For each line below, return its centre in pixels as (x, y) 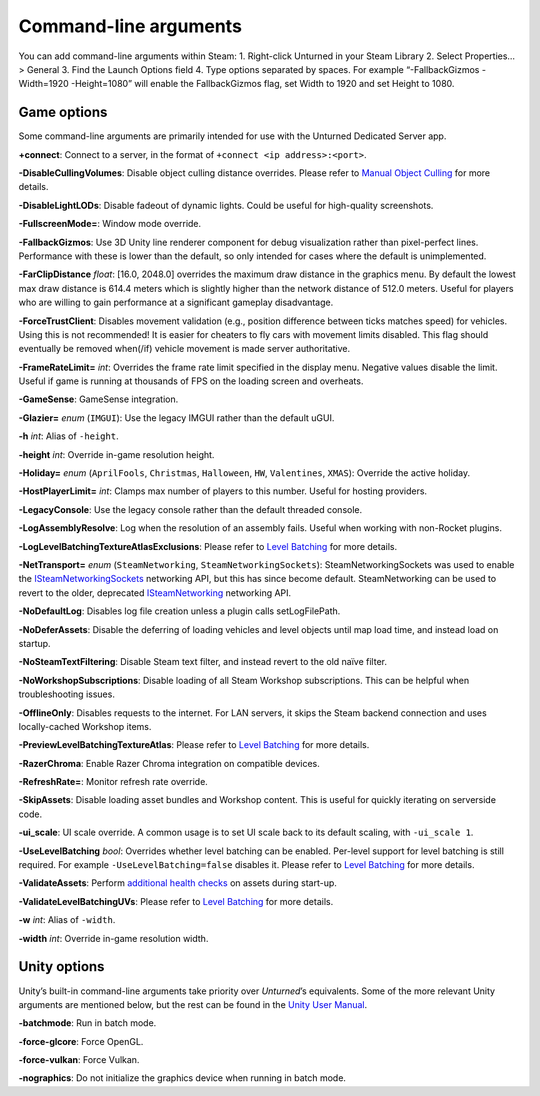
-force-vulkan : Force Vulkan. (79, 1060)
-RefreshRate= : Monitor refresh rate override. (113, 782)
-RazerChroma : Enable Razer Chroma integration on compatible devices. (169, 763)
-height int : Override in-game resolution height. (116, 454)
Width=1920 (43, 84)
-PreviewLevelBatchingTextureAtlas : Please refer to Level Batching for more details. (194, 745)
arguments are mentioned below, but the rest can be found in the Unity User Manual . (193, 1004)
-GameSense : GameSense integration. (98, 399)
